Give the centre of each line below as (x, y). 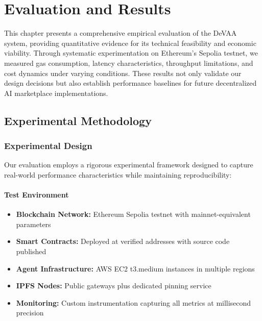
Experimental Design (48, 145)
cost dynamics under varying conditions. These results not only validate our (123, 73)
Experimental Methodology (78, 120)
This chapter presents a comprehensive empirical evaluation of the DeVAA (121, 33)
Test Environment (37, 195)
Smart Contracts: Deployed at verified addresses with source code (123, 241)
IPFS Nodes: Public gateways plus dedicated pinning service (114, 286)
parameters (33, 224)
